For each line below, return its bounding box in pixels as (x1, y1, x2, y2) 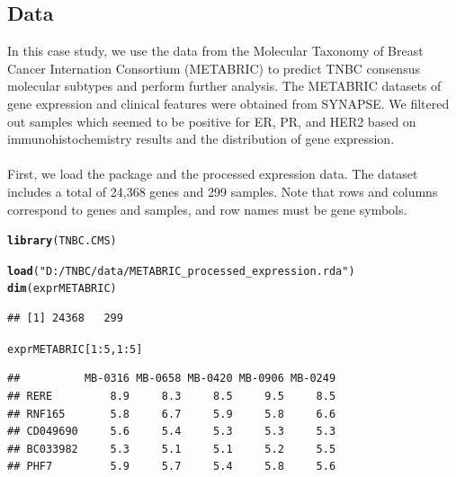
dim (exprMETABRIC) (7, 282, 117, 296)
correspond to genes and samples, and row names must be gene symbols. (7, 199, 407, 218)
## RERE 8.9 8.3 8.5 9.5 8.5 (7, 389, 336, 402)
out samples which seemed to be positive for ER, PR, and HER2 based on (7, 111, 416, 130)
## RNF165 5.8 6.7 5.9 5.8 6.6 (7, 407, 336, 420)
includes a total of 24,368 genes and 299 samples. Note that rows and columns (7, 181, 438, 200)
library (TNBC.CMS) (7, 234, 117, 248)
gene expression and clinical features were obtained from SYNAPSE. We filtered (7, 93, 450, 112)
